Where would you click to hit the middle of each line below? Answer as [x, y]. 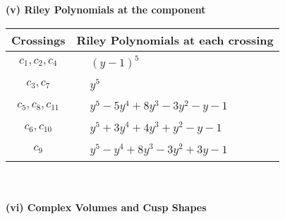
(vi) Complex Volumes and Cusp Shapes [106, 207]
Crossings [38, 40]
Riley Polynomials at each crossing [175, 40]
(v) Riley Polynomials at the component [106, 9]
